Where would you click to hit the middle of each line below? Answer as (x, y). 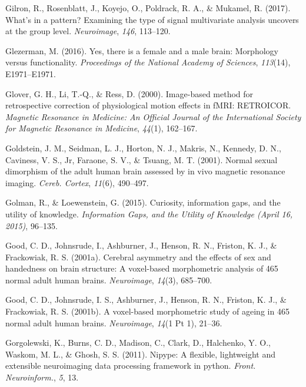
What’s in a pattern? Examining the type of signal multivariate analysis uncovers (152, 19)
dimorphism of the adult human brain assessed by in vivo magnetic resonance (145, 171)
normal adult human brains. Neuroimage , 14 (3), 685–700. (109, 279)
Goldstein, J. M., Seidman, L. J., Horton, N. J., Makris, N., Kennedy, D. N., (143, 148)
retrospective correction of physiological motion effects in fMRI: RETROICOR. (148, 105)
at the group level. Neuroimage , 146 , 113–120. (88, 31)
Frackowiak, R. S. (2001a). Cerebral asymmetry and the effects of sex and (138, 257)
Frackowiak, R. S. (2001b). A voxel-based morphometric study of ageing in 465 (147, 311)
